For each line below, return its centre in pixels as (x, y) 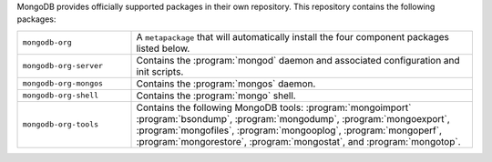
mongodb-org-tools (61, 124)
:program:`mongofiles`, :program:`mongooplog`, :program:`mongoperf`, (289, 130)
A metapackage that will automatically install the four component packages (293, 36)
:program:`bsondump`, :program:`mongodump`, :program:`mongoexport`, (293, 118)
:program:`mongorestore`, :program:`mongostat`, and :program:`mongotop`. (298, 141)
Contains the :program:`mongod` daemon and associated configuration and (298, 60)
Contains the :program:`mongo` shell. (216, 96)
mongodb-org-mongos (63, 83)
